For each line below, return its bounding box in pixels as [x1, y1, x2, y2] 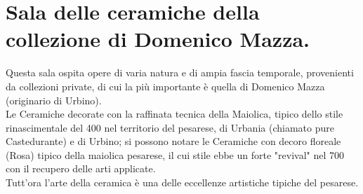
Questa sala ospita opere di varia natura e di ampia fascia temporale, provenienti [6, 65, 354, 80]
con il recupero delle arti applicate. [6, 161, 156, 176]
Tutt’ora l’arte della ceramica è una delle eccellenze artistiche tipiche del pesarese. [6, 175, 359, 190]
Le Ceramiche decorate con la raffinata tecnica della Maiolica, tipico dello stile [6, 106, 343, 121]
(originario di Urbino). [6, 92, 102, 107]
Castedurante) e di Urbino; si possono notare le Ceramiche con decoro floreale [6, 134, 341, 148]
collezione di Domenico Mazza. [6, 25, 310, 53]
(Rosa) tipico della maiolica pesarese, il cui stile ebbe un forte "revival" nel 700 [6, 147, 345, 162]
